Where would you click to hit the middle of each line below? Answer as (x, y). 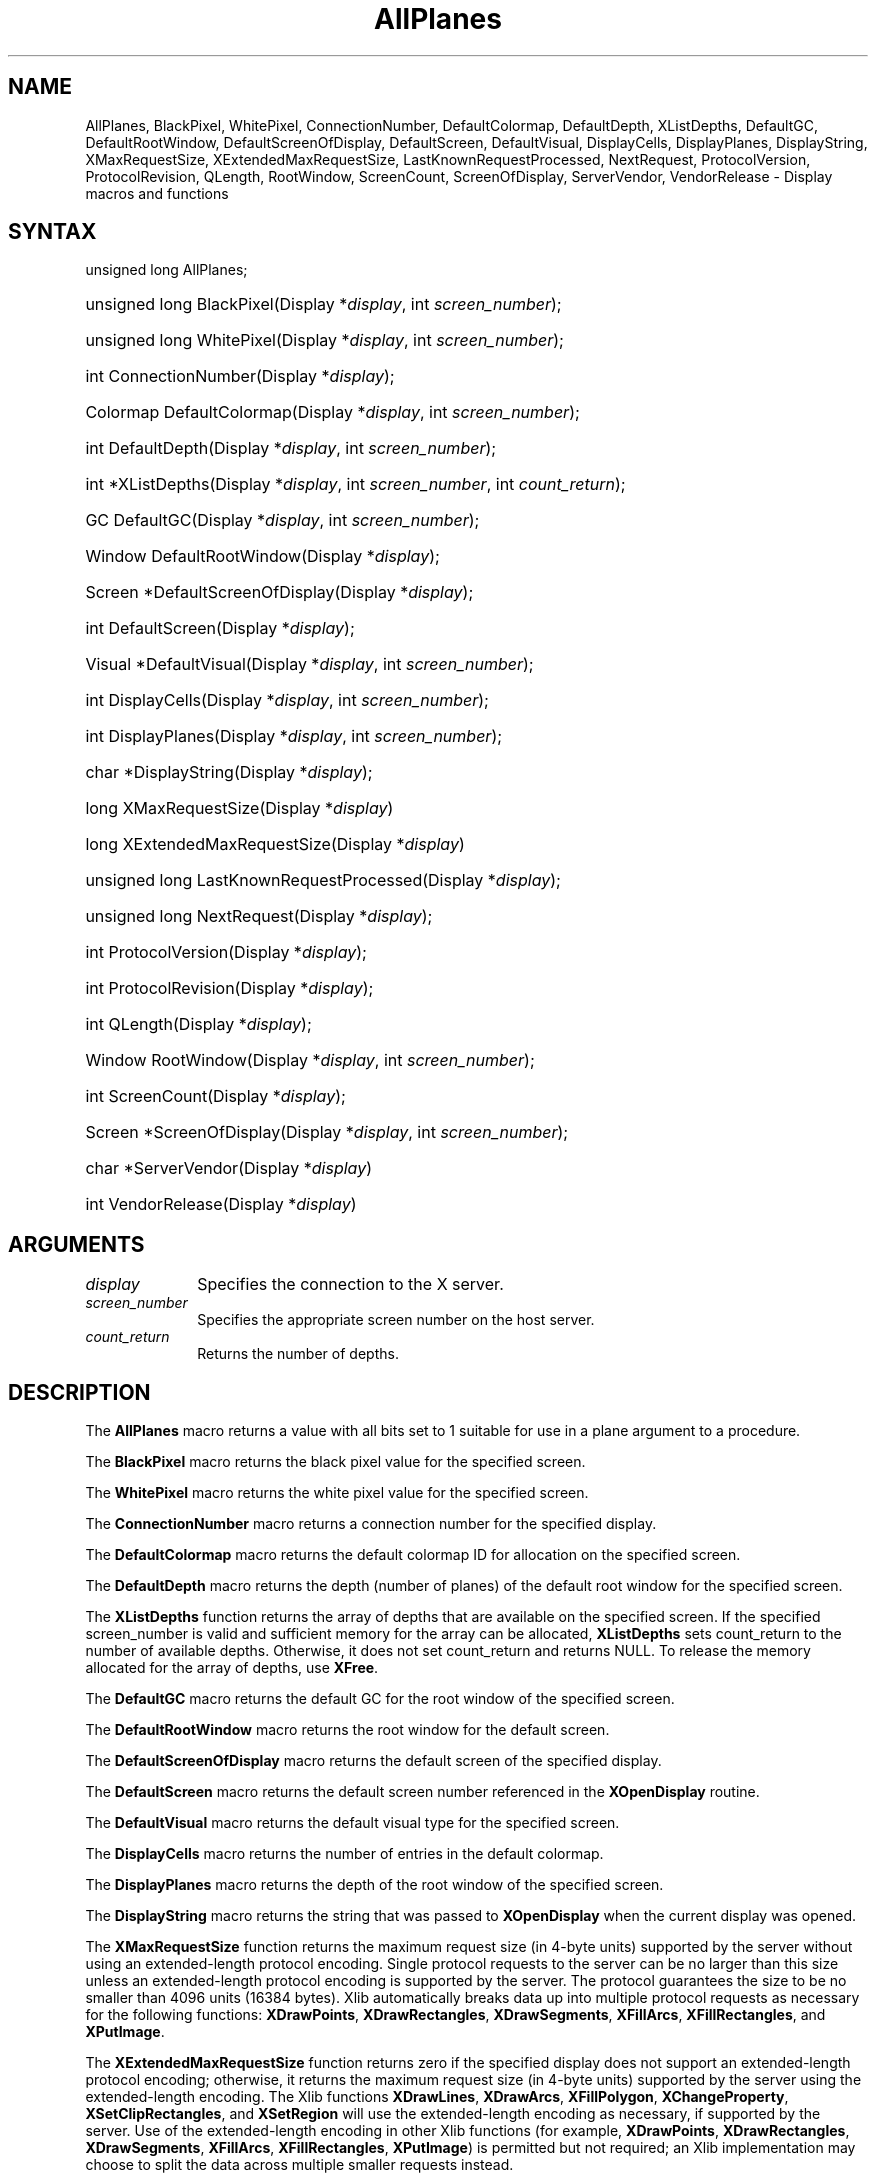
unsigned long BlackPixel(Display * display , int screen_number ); (323, 304)
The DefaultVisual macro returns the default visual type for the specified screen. (352, 1823)
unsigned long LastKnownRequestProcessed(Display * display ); (323, 880)
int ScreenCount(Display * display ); (215, 1096)
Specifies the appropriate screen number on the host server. (396, 1320)
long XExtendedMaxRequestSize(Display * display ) (275, 844)
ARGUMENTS (76, 1244)
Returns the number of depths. (298, 1354)
